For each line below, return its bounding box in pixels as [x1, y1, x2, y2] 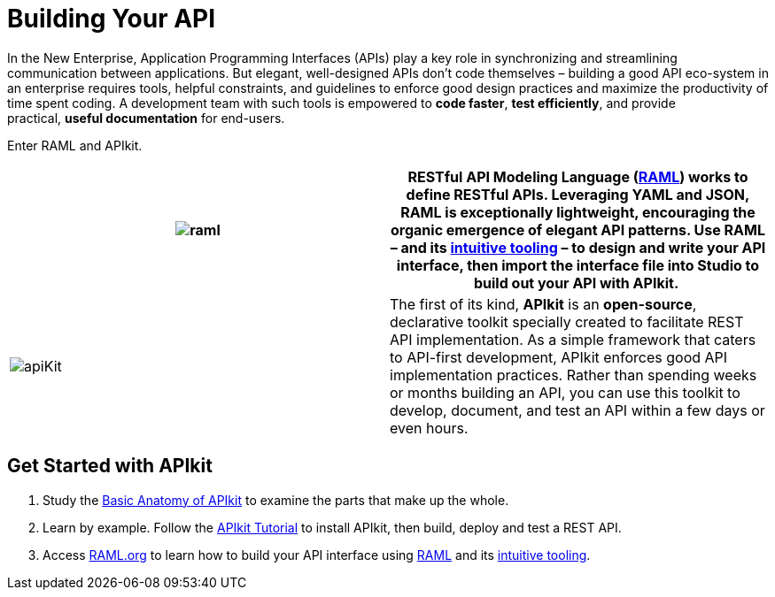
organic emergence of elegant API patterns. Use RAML [391, 220, 765, 239]
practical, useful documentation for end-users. [7, 110, 285, 126]
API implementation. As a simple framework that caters [390, 330, 756, 348]
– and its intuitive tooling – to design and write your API [390, 238, 766, 256]
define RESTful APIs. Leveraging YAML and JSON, [406, 185, 750, 203]
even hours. [390, 418, 469, 437]
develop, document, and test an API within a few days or [390, 401, 765, 419]
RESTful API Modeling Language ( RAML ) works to [407, 167, 748, 186]
